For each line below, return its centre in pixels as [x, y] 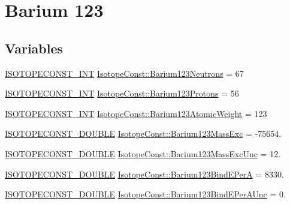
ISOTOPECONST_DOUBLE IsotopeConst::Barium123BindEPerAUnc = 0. [145, 194]
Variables [34, 48]
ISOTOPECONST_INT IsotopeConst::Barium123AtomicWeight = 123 [136, 113]
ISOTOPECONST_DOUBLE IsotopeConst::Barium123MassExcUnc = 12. [143, 153]
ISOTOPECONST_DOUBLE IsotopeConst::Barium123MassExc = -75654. [143, 133]
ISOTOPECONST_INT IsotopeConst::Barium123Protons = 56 [122, 93]
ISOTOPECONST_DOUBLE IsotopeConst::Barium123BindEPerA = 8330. [144, 174]
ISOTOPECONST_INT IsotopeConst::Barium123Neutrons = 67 [124, 73]
